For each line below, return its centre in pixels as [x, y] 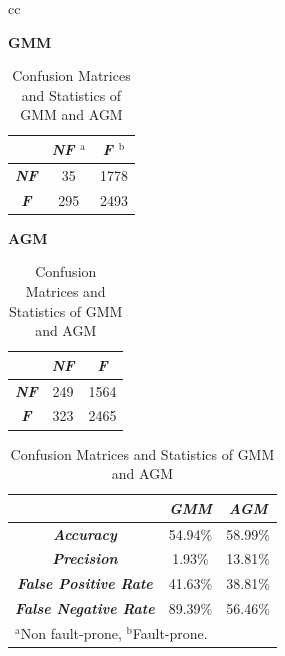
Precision [85, 558]
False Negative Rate [85, 608]
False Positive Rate [84, 583]
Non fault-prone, [71, 632]
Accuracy [84, 533]
